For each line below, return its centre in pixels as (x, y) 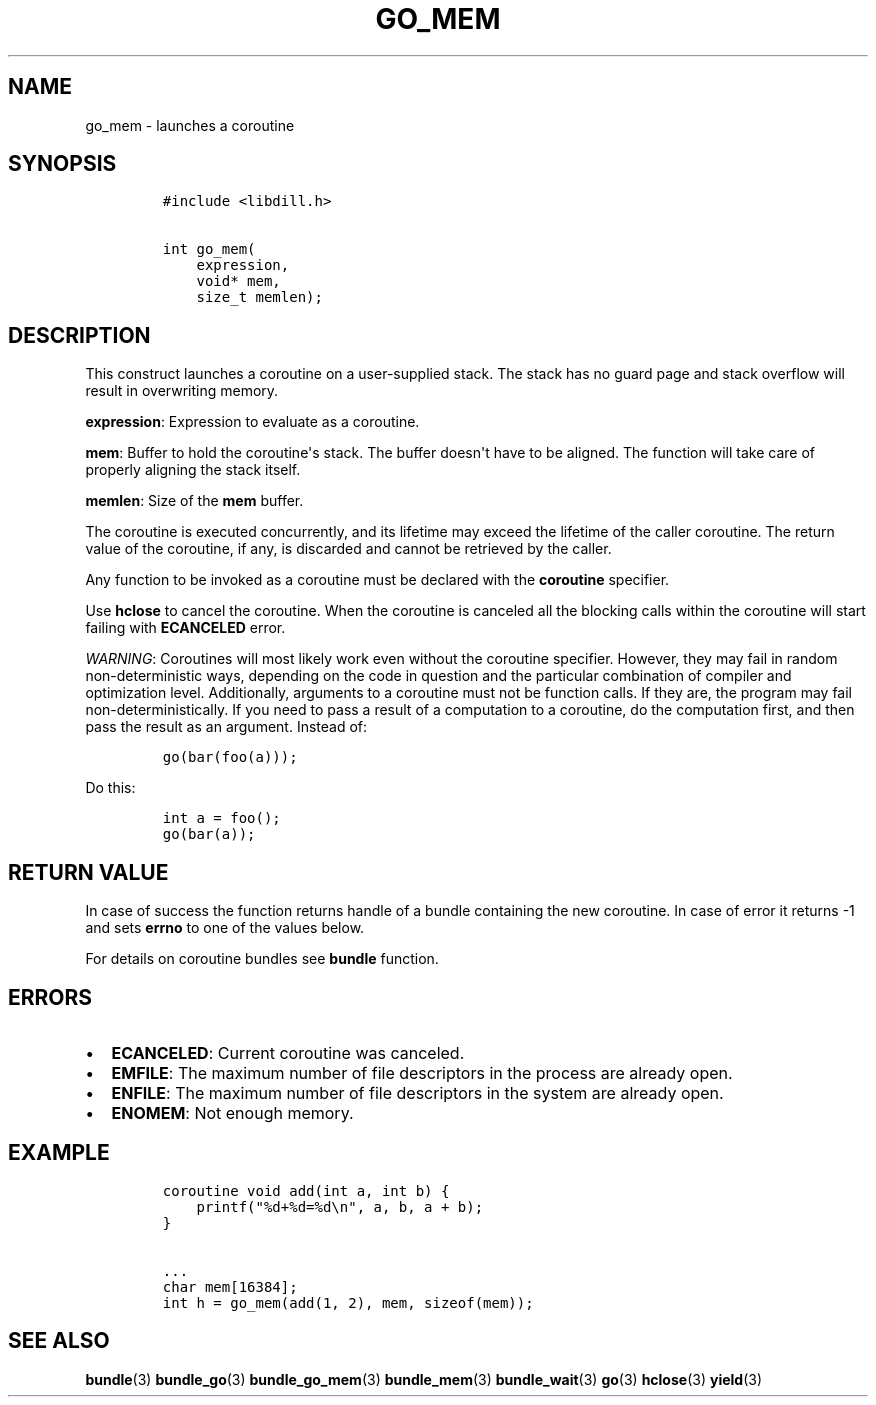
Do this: (110, 788)
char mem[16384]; (230, 1286)
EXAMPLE (59, 1153)
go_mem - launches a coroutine (190, 125)
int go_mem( (209, 249)
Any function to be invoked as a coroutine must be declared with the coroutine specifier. (377, 580)
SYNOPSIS (62, 164)
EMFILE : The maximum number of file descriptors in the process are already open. (422, 1072)
